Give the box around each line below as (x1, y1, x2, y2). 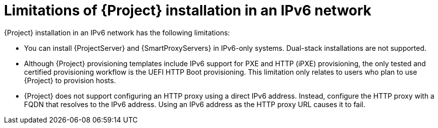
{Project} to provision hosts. (24, 76, 116, 85)
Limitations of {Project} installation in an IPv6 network (4, 2, 371, 19)
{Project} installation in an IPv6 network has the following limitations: (4, 28, 230, 37)
